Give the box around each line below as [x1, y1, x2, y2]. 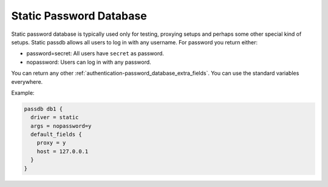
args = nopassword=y [30, 122, 92, 129]
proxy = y [36, 140, 66, 146]
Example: [11, 89, 35, 97]
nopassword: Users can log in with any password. [26, 58, 151, 66]
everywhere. [11, 78, 43, 85]
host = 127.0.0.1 [36, 148, 89, 155]
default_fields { [30, 131, 82, 138]
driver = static [30, 114, 79, 121]
